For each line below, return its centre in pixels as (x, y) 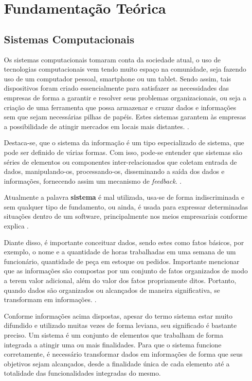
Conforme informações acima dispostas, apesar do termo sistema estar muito (118, 315)
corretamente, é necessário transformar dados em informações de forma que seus (123, 354)
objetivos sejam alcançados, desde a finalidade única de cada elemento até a (117, 363)
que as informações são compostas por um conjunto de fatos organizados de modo (126, 271)
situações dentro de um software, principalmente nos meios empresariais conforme (126, 216)
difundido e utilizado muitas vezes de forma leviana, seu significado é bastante (120, 325)
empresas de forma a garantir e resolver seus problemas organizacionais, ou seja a (125, 97)
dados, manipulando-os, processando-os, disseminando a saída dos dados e (114, 171)
